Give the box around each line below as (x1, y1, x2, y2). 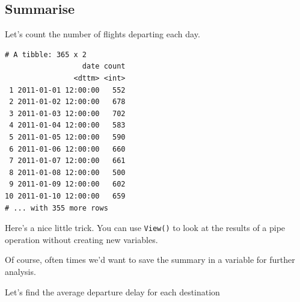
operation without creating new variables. (5, 233, 158, 245)
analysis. (5, 265, 36, 277)
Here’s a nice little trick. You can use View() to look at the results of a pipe (5, 221, 286, 234)
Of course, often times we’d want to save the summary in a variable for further (5, 253, 295, 266)
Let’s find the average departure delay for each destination (5, 285, 220, 298)
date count (82, 62, 126, 71)
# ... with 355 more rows (5, 203, 108, 212)
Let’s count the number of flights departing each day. (5, 28, 200, 40)
